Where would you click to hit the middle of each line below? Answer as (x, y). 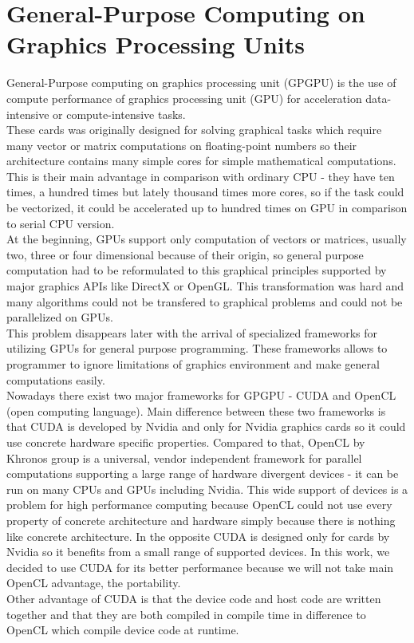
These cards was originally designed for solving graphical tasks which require (194, 130)
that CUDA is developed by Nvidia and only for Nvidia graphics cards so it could (206, 426)
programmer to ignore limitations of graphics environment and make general (193, 364)
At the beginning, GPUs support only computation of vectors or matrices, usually (207, 239)
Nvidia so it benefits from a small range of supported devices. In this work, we (198, 552)
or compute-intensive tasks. (119, 114)
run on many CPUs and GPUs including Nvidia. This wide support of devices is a (207, 489)
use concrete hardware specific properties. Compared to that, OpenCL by (186, 442)
